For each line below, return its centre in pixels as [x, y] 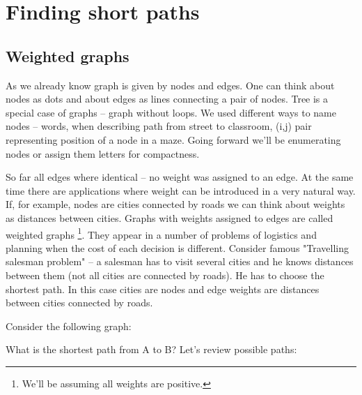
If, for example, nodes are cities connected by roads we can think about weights [175, 204]
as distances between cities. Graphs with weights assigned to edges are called [170, 217]
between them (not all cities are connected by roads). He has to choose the [165, 275]
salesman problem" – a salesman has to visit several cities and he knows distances [180, 261]
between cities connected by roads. [79, 303]
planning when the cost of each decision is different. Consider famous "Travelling [178, 247]
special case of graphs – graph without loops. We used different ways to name [171, 112]
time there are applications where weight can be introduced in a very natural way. [181, 190]
